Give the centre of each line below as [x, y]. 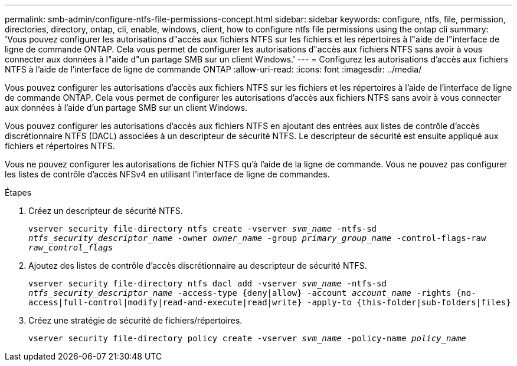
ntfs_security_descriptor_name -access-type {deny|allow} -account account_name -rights [240, 293]
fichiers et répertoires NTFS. [60, 146]
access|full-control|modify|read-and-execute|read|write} [165, 302]
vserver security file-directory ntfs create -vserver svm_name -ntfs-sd [203, 229]
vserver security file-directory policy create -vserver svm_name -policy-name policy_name [247, 338]
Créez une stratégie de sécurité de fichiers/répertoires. [135, 320]
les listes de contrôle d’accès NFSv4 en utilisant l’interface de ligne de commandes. [167, 174]
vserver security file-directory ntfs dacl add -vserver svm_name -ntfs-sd [207, 283]
